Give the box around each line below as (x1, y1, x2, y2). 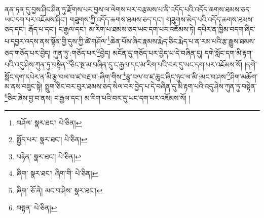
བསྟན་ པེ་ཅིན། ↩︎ (16, 202, 57, 212)
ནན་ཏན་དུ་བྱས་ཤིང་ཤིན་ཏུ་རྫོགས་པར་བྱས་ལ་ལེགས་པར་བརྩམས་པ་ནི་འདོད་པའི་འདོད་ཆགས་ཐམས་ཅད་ (5, 4, 251, 14)
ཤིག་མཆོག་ (230, 71, 258, 81)
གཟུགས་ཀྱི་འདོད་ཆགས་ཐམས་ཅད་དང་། (69, 14, 164, 24)
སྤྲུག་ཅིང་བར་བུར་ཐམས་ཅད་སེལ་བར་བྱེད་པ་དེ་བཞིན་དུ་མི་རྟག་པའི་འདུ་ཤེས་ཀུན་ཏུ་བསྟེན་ (45, 80, 257, 91)
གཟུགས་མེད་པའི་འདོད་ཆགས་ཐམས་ (166, 14, 254, 24)
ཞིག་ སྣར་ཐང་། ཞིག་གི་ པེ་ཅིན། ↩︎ (16, 168, 98, 179)
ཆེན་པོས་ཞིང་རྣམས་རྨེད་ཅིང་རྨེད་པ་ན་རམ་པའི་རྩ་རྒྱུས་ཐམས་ (110, 35, 255, 46)
